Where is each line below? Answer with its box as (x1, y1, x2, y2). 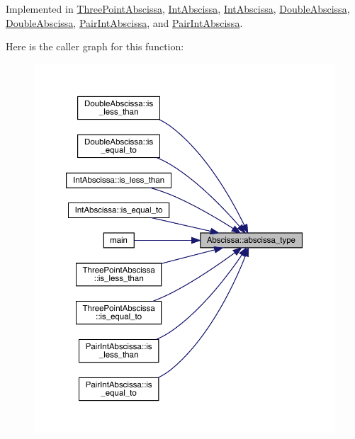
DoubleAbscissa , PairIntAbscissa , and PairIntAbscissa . (6, 15, 243, 30)
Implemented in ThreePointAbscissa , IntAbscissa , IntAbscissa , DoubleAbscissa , (6, 1, 350, 16)
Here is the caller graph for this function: (6, 39, 184, 54)
